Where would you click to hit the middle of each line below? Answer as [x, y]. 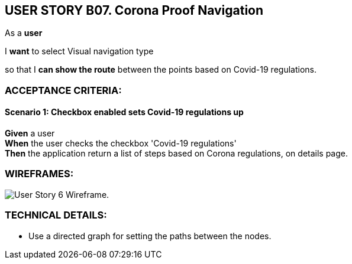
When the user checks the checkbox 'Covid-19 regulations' [121, 144]
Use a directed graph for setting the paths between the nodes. [150, 236]
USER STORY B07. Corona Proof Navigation [134, 10]
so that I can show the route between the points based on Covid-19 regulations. [161, 70]
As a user [24, 33]
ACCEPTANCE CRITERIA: [63, 90]
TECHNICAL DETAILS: [56, 215]
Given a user [30, 133]
